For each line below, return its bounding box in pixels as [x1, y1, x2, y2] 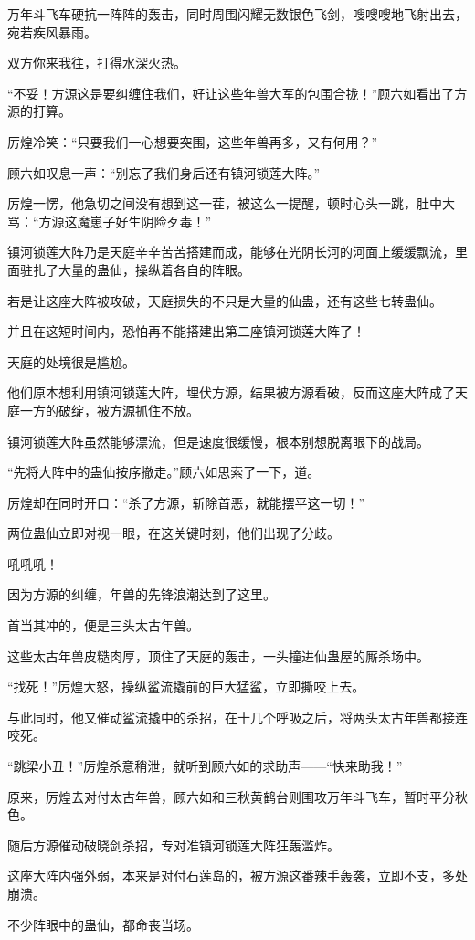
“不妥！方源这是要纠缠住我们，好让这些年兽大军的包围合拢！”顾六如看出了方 [7, 83, 468, 102]
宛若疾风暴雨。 [7, 22, 97, 41]
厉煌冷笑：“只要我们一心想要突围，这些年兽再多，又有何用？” [7, 132, 378, 151]
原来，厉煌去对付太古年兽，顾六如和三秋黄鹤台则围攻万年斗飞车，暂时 [7, 787, 429, 806]
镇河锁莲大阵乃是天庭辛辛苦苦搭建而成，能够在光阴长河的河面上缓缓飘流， [7, 242, 455, 261]
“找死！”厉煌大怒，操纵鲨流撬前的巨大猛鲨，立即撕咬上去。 [7, 677, 365, 696]
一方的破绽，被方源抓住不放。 [19, 400, 199, 419]
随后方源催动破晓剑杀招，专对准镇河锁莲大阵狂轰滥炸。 [7, 835, 340, 854]
